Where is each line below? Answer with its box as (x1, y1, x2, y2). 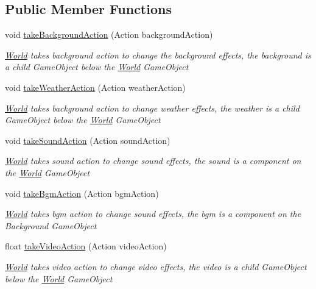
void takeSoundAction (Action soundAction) (5, 134, 170, 146)
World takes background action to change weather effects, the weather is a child (5, 101, 300, 114)
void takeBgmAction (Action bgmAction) (5, 187, 159, 199)
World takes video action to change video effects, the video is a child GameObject (5, 260, 307, 273)
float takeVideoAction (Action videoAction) (5, 240, 167, 252)
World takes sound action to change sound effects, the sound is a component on (5, 154, 301, 167)
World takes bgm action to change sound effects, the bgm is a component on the (5, 207, 301, 220)
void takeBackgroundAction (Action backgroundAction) (5, 28, 213, 41)
